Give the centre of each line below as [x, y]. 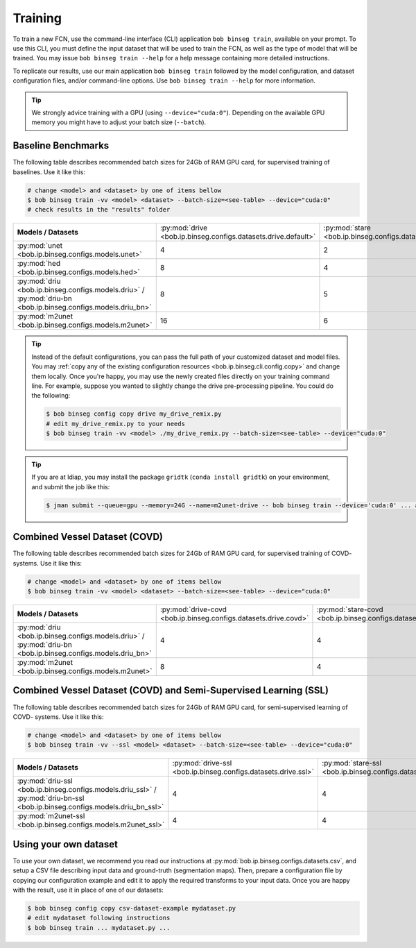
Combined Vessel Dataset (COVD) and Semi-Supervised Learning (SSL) [171, 691]
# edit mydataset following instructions [99, 918]
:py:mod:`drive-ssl [202, 763]
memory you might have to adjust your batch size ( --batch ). [119, 122]
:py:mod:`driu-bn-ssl [51, 798]
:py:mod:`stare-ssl [352, 763]
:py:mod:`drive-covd [193, 609]
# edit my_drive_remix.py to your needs [115, 424]
